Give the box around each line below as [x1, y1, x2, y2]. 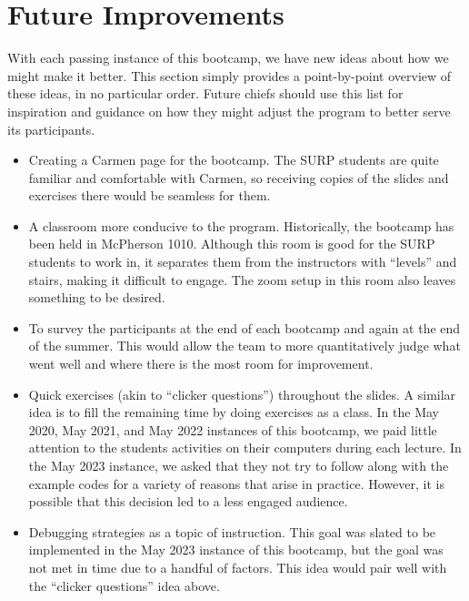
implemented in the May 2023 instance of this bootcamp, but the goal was [28, 540, 444, 559]
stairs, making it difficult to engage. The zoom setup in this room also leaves [28, 270, 456, 289]
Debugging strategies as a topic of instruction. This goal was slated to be [28, 522, 436, 541]
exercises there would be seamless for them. [28, 186, 271, 205]
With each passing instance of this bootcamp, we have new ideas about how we [7, 48, 449, 67]
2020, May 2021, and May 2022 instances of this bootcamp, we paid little [28, 420, 437, 439]
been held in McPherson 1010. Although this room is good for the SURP [28, 234, 435, 253]
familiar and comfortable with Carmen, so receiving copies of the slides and [28, 168, 449, 187]
